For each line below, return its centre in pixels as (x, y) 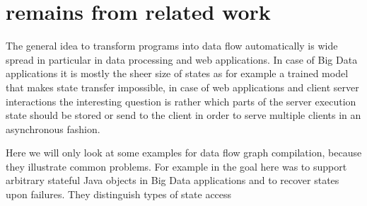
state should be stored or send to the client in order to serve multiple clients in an (183, 115)
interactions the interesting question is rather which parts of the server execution (181, 101)
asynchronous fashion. (53, 128)
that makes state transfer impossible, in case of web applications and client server (182, 87)
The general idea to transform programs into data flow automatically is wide (172, 46)
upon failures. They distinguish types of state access (119, 194)
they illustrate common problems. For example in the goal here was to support (176, 166)
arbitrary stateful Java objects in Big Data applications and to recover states (173, 180)
